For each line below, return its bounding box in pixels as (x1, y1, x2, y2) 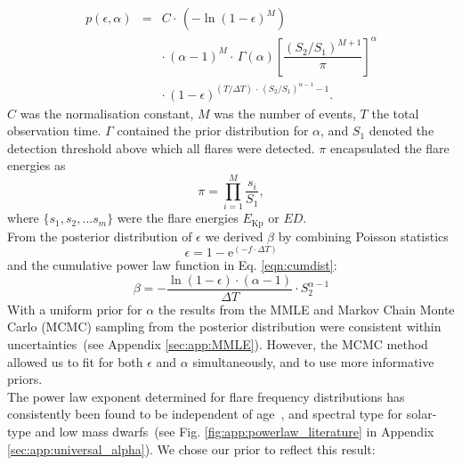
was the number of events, (214, 103, 356, 122)
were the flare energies (117, 208, 239, 227)
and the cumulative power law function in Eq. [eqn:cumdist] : (7, 256, 337, 274)
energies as (7, 156, 66, 175)
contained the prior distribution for (117, 121, 309, 140)
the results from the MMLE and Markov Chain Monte (158, 299, 455, 318)
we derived (205, 226, 263, 245)
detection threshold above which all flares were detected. (7, 138, 315, 157)
